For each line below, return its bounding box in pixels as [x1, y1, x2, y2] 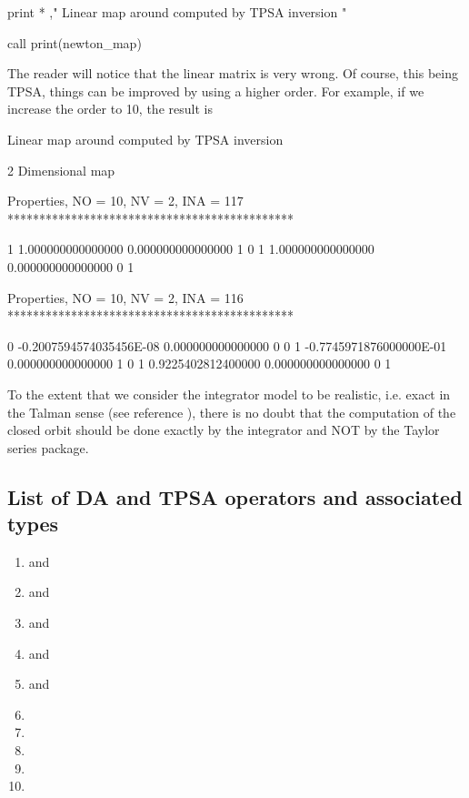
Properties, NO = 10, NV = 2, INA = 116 [7, 288, 244, 307]
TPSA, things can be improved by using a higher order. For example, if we [7, 81, 424, 100]
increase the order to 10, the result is [7, 99, 213, 118]
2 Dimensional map [7, 160, 115, 179]
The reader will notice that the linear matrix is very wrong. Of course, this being [7, 64, 458, 83]
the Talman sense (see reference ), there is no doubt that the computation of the [7, 402, 456, 421]
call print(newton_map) [7, 33, 142, 52]
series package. [7, 438, 89, 457]
